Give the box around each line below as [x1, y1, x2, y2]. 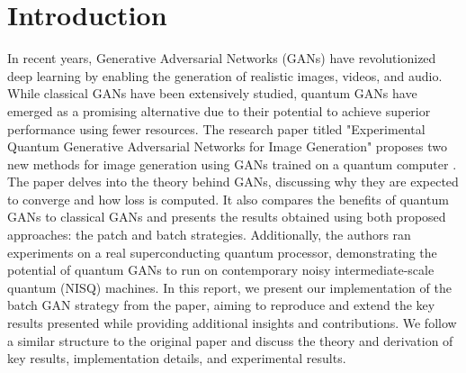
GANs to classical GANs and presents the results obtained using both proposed [7, 207, 446, 226]
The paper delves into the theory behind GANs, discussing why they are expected [7, 172, 459, 191]
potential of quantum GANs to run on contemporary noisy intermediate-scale [7, 260, 435, 279]
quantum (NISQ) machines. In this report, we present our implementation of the [7, 277, 452, 296]
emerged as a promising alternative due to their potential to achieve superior [7, 101, 431, 120]
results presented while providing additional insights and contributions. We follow [7, 314, 457, 332]
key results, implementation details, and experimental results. [7, 349, 346, 368]
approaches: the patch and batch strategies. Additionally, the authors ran [7, 225, 411, 244]
